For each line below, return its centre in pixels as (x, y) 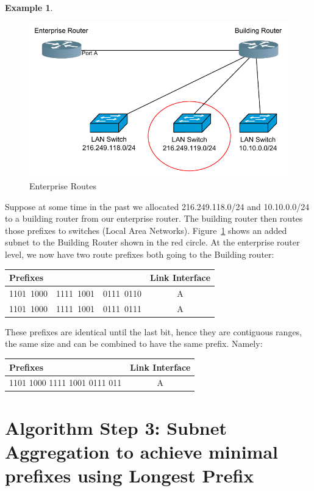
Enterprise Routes (63, 186)
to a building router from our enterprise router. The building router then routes (154, 218)
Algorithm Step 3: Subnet (116, 427)
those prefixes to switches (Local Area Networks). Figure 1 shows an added (146, 230)
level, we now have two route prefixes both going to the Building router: (140, 254)
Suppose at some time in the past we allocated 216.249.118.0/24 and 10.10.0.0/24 (157, 206)
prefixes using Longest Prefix (130, 475)
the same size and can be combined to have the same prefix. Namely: (134, 344)
